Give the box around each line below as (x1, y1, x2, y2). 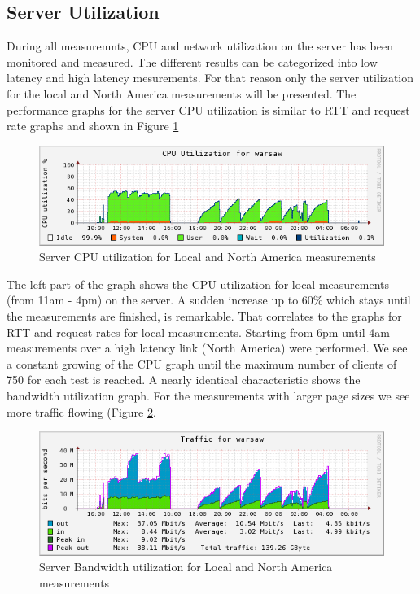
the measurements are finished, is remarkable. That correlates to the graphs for (7, 308, 402, 324)
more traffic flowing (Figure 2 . (7, 403, 156, 420)
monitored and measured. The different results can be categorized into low (7, 53, 378, 70)
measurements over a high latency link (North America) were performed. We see (7, 339, 408, 356)
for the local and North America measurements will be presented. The (7, 85, 357, 102)
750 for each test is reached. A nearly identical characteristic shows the (7, 371, 361, 388)
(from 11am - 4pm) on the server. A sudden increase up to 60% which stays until (7, 291, 411, 308)
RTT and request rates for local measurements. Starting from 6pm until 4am (7, 323, 390, 340)
